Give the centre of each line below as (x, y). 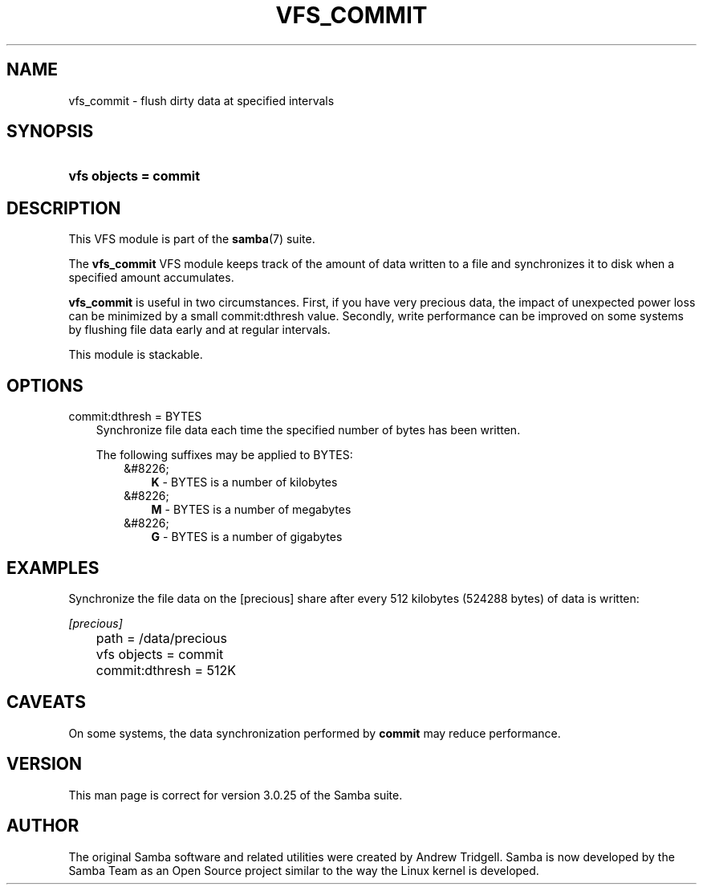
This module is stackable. (136, 355)
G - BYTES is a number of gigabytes (247, 537)
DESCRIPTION (64, 208)
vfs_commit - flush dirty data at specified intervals (201, 100)
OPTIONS (45, 385)
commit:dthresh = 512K (166, 670)
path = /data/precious (162, 638)
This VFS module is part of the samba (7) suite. (192, 239)
